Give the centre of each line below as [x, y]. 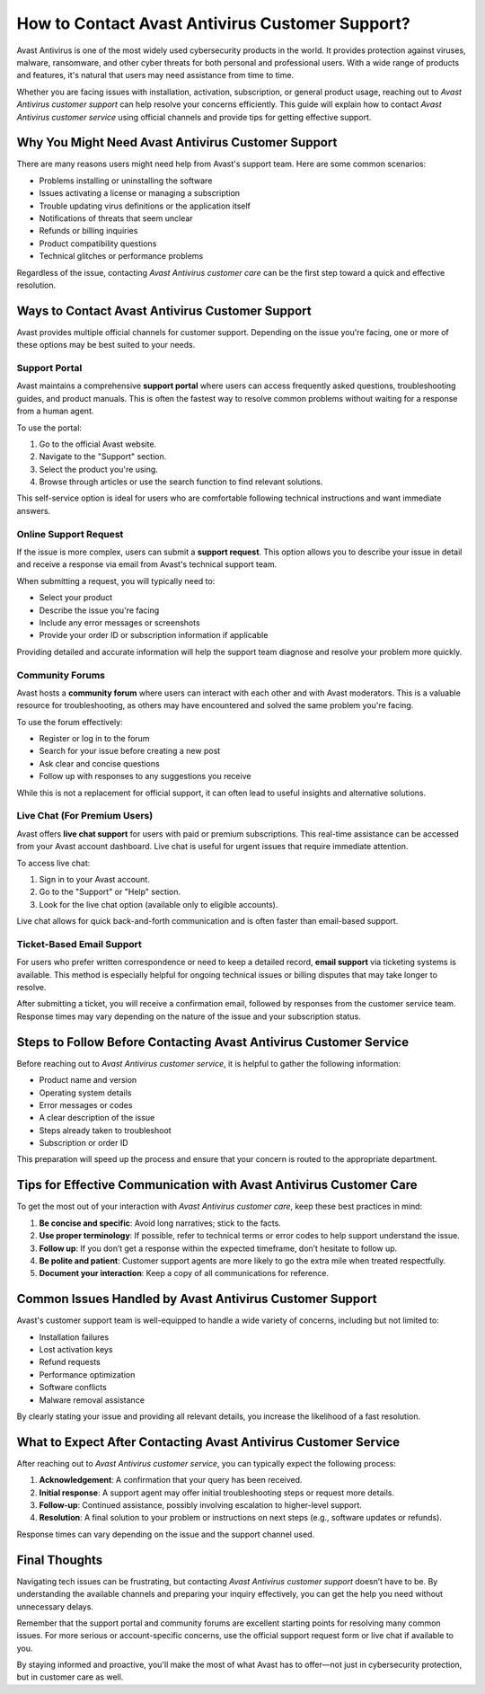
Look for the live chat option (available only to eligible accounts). [159, 904]
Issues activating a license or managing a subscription [140, 193]
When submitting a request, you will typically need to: [116, 581]
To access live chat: [53, 863]
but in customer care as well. [70, 1677]
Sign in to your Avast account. [94, 879]
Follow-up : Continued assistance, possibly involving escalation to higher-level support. [201, 1505]
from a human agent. [55, 411]
